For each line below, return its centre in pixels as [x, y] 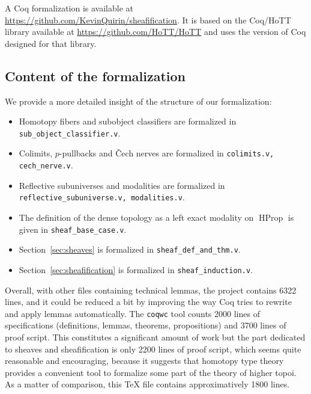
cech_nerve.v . [46, 165]
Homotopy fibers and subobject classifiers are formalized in [128, 121]
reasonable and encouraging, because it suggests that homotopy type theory [144, 361]
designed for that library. [51, 43]
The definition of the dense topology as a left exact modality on [136, 217]
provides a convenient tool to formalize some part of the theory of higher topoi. [151, 372]
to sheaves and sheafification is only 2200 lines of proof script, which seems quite [153, 349]
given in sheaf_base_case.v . [73, 229]
